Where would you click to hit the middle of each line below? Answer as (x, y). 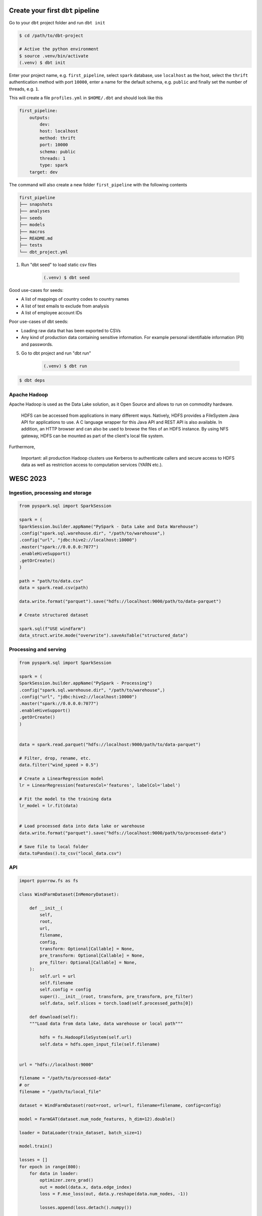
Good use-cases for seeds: (36, 290)
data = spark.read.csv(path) (54, 588)
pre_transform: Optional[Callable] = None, (92, 956)
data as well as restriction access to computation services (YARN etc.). (92, 465)
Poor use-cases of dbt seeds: (39, 322)
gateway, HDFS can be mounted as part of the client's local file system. (93, 436)
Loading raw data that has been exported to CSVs (71, 330)
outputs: (40, 117)
